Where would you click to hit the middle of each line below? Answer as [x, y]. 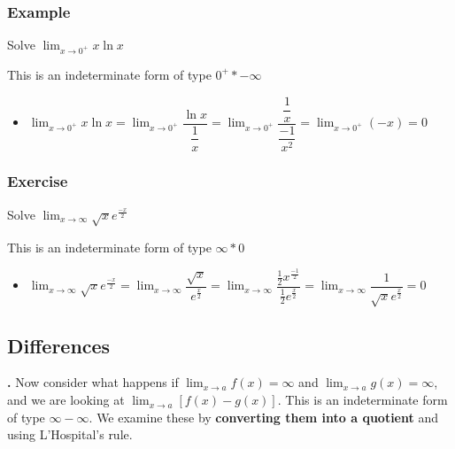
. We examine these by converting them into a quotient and [263, 417]
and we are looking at [66, 400]
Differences [59, 345]
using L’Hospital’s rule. [70, 434]
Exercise [38, 181]
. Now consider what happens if [93, 382]
